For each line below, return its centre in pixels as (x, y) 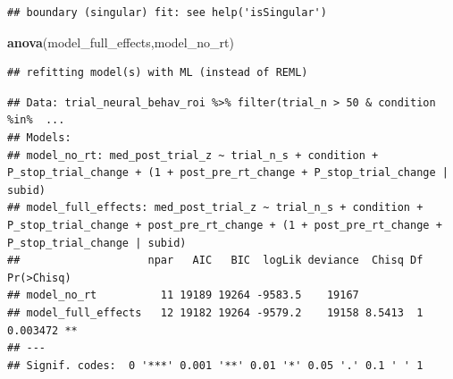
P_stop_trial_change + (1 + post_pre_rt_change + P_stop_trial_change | (228, 173)
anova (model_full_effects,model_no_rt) (121, 42)
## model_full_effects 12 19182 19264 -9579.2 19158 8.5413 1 (215, 312)
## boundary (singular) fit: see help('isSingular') (167, 13)
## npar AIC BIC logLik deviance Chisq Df (215, 261)
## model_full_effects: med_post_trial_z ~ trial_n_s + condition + (215, 208)
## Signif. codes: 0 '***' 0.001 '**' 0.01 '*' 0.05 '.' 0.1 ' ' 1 (215, 365)
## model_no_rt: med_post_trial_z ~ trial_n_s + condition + (193, 155)
